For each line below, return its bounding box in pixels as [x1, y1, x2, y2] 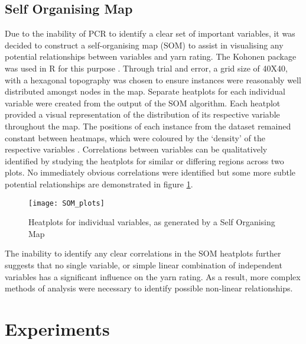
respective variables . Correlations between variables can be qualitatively [5, 143, 268, 155]
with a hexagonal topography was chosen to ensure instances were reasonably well [5, 73, 301, 86]
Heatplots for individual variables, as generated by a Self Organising [28, 216, 275, 228]
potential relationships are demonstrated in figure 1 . [5, 177, 193, 190]
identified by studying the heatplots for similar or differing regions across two [5, 154, 284, 167]
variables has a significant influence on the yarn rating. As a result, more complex [5, 270, 301, 283]
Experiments [5, 316, 110, 340]
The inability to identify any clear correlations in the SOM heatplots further [5, 247, 281, 259]
